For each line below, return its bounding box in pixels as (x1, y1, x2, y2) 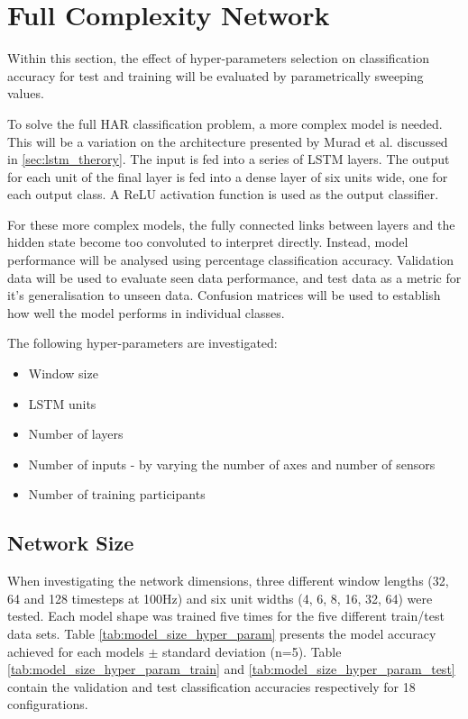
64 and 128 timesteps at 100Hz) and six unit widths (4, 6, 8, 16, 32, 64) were (7, 588, 433, 607)
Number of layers (28, 424, 124, 443)
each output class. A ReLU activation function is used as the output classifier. (7, 185, 439, 204)
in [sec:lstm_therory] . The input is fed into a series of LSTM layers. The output (7, 150, 450, 168)
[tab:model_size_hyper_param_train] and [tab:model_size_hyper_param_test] (7, 660, 455, 678)
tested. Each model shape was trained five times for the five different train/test (7, 606, 445, 625)
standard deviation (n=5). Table (161, 642, 342, 660)
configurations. (7, 695, 88, 714)
